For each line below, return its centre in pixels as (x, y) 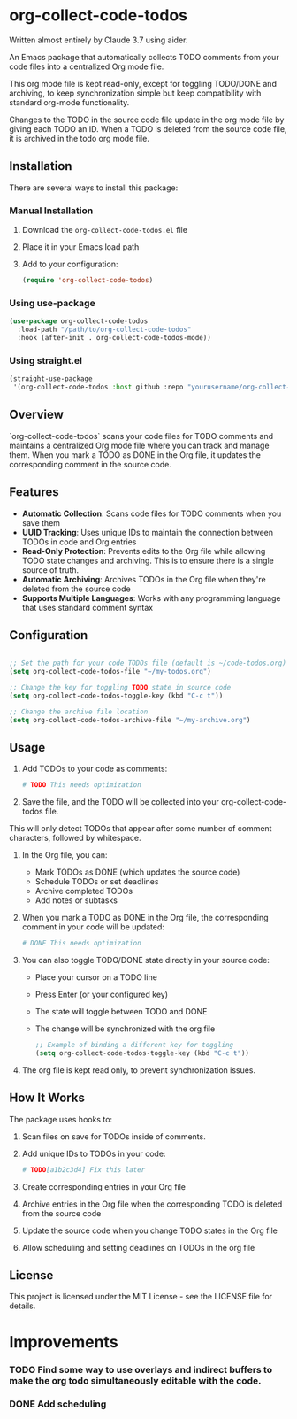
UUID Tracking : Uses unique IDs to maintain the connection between (148, 532)
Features (34, 492)
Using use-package (52, 303)
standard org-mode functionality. (69, 102)
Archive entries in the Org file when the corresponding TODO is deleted (152, 1204)
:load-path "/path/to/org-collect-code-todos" (104, 330)
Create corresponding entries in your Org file (103, 1186)
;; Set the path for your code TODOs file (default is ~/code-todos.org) (148, 663)
